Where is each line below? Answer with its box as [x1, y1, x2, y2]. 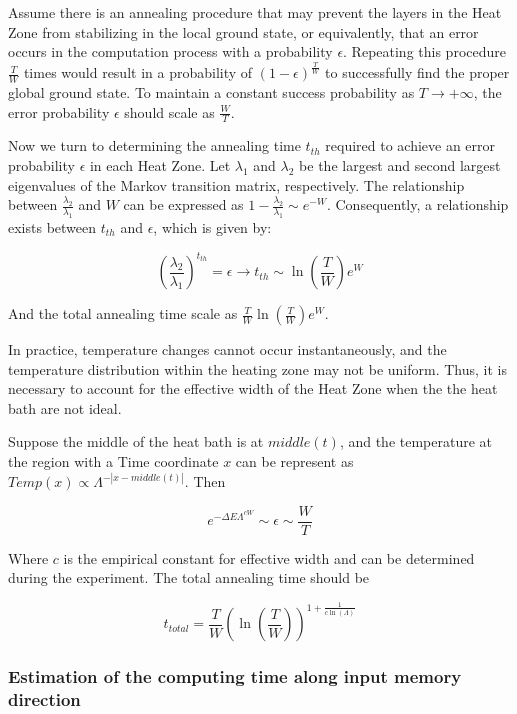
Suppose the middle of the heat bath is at [8, 431, 264, 452]
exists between [8, 216, 97, 237]
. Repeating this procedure [343, 41, 506, 62]
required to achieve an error [325, 135, 496, 156]
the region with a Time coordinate [8, 451, 219, 472]
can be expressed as [123, 194, 244, 215]
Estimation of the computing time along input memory [8, 664, 462, 689]
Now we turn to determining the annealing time [8, 135, 301, 156]
